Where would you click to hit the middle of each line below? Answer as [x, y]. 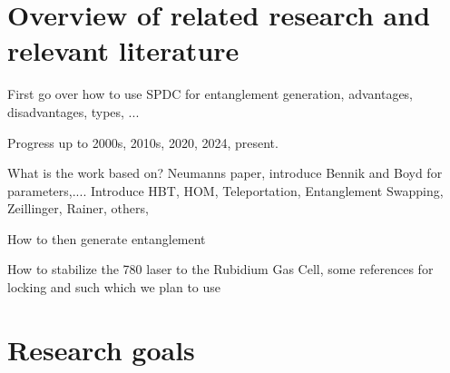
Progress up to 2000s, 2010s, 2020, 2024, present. [143, 142]
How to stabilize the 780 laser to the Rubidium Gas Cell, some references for [220, 269]
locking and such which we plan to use [114, 287]
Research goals [101, 349]
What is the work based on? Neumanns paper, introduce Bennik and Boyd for [225, 173]
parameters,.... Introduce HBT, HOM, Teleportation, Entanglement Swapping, [225, 190]
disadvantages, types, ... [73, 111]
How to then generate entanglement [107, 238]
